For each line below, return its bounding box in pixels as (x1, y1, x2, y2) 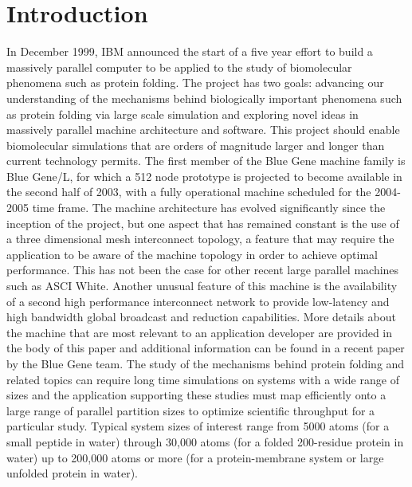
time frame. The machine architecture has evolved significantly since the (32, 199, 386, 216)
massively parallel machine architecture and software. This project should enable (6, 121, 400, 138)
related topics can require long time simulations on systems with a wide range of (6, 371, 399, 387)
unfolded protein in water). (6, 465, 139, 481)
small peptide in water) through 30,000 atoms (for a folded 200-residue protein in (6, 433, 404, 450)
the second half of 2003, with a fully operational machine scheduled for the (6, 183, 371, 200)
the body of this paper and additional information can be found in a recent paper (6, 340, 405, 356)
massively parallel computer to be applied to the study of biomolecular (6, 58, 352, 75)
